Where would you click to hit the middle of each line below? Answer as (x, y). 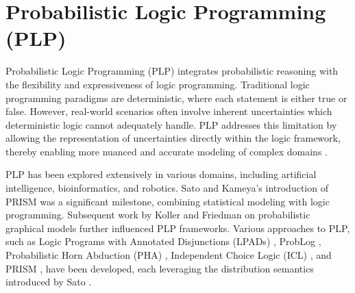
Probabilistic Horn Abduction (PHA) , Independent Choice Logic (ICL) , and (169, 255)
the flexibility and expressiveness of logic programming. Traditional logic (158, 84)
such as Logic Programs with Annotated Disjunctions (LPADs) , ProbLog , (163, 241)
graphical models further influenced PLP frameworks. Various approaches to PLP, (178, 228)
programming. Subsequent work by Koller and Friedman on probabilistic (158, 215)
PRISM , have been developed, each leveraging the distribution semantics (160, 268)
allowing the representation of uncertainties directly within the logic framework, (173, 138)
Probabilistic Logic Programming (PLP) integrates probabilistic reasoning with (172, 71)
